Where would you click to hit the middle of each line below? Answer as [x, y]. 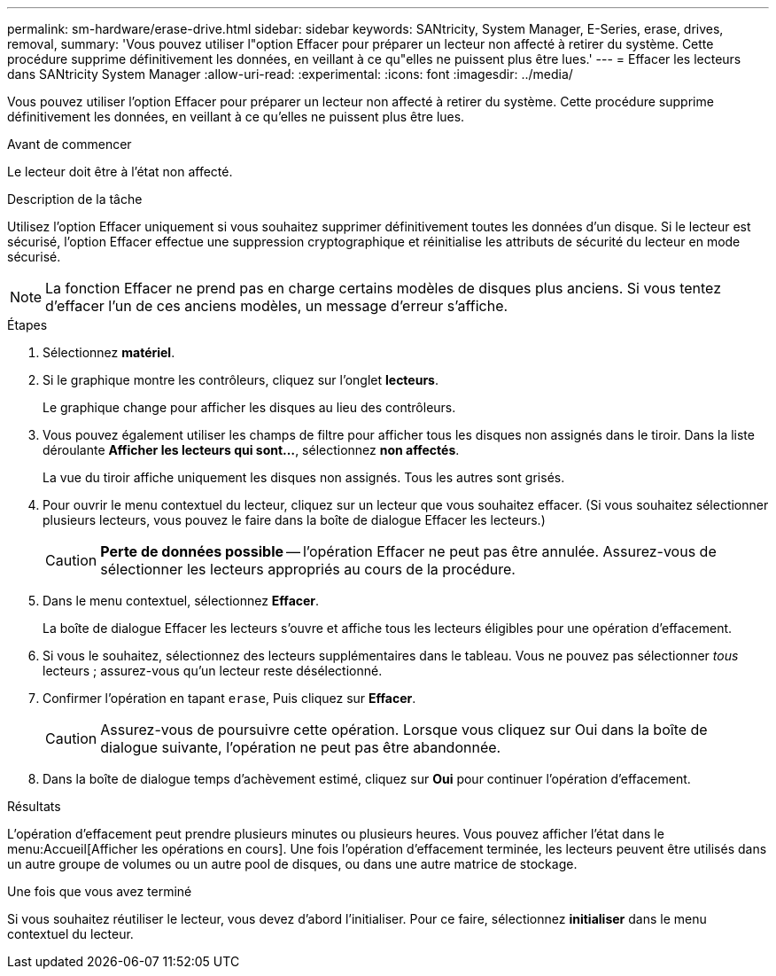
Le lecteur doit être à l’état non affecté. [120, 172]
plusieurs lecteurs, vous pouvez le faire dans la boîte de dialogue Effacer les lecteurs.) [294, 520]
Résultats [34, 806]
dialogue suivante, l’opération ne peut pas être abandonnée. [301, 747]
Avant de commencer [70, 144]
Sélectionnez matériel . [109, 352]
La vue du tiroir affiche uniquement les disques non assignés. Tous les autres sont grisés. [304, 477]
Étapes [27, 325]
